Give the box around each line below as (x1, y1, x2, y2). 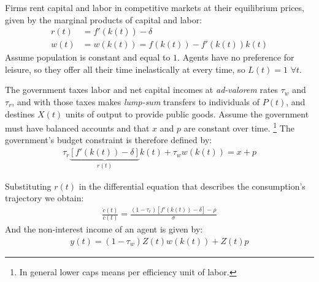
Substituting (5, 179, 52, 192)
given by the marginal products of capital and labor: (5, 13, 202, 26)
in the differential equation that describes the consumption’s (79, 179, 306, 192)
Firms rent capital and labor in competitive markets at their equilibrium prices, (5, 1, 304, 13)
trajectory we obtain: (5, 191, 84, 204)
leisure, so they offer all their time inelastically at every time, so (5, 62, 245, 75)
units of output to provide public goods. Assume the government (65, 107, 309, 120)
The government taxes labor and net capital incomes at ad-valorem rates (5, 83, 279, 96)
